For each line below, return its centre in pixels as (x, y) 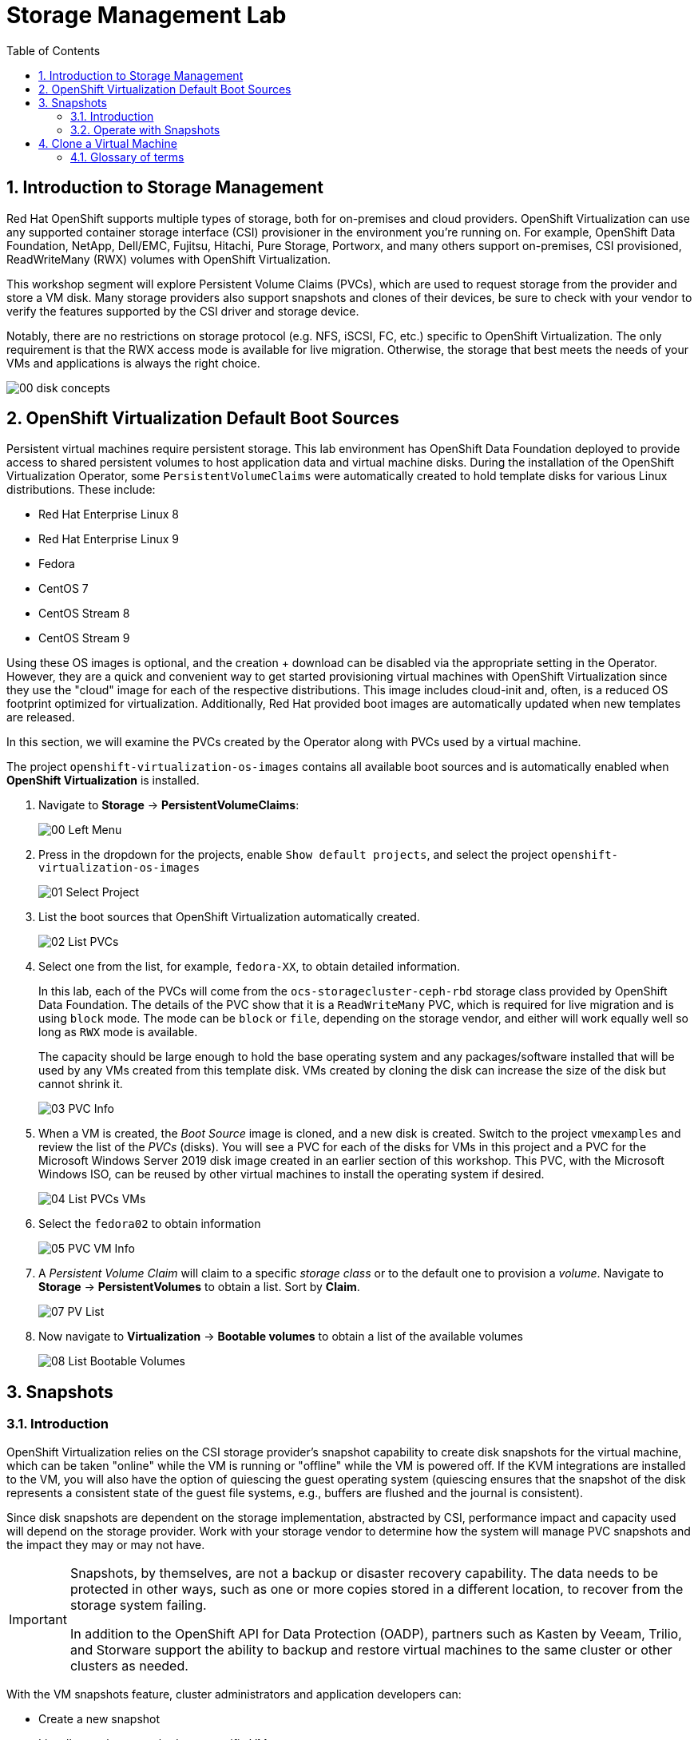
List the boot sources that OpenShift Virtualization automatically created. (229, 917)
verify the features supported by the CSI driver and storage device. (183, 311)
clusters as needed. (129, 1665)
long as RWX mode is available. (118, 1032)
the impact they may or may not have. (106, 1544)
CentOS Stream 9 (84, 638)
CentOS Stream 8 (84, 614)
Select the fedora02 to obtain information (150, 1224)
